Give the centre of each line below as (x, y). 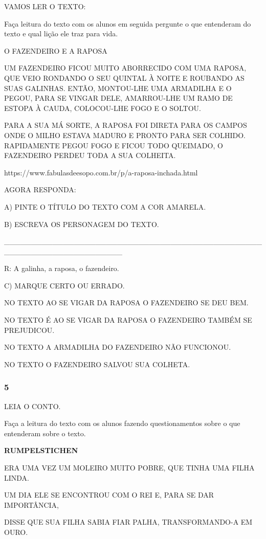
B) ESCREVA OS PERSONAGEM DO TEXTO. (82, 224)
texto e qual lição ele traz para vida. (61, 33)
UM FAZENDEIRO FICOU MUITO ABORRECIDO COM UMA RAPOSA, (125, 68)
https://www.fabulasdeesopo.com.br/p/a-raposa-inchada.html (101, 172)
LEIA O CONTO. (32, 406)
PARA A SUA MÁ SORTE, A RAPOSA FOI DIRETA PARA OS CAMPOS (126, 125)
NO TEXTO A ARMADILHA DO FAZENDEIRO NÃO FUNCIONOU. (118, 347)
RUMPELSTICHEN (41, 450)
